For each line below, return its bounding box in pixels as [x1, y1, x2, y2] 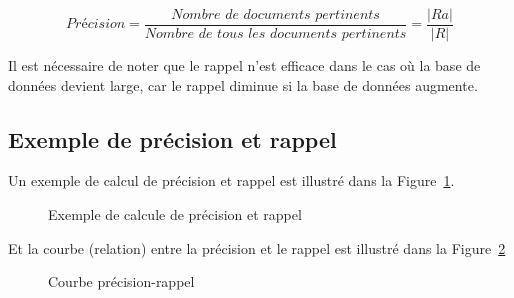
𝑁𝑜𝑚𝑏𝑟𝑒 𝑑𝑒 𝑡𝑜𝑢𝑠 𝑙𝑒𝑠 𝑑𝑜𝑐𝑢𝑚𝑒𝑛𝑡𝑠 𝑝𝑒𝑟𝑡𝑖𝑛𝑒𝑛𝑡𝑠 [144, 27, 407, 42]
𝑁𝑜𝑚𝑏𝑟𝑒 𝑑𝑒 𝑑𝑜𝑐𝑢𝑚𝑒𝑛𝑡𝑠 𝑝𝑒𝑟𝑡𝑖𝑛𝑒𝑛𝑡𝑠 [171, 8, 380, 22]
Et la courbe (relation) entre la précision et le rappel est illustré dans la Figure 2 [8, 237, 506, 258]
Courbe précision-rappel [48, 271, 195, 292]
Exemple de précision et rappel [8, 123, 337, 154]
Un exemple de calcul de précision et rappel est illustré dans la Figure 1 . [8, 170, 455, 191]
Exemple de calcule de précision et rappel [48, 204, 302, 225]
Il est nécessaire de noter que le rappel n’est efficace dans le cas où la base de [8, 55, 481, 76]
